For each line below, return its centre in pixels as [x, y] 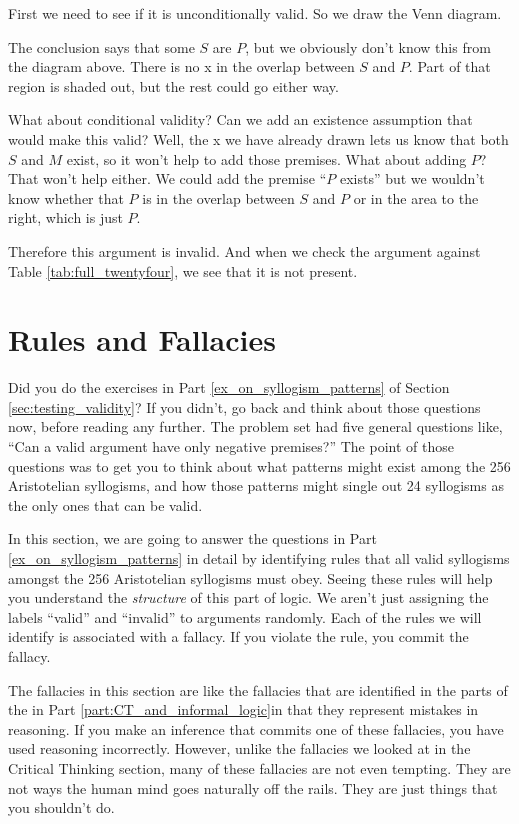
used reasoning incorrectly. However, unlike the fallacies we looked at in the [239, 748]
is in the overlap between [218, 197]
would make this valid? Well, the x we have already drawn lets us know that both [258, 138]
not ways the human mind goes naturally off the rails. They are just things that [253, 787]
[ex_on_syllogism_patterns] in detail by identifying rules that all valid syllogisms [259, 558]
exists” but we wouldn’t [412, 178]
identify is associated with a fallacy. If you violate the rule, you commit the [238, 636]
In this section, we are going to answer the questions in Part [192, 538]
